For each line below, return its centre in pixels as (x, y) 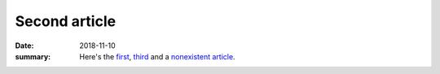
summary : (33, 56)
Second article (66, 21)
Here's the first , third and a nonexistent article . (157, 56)
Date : (24, 46)
